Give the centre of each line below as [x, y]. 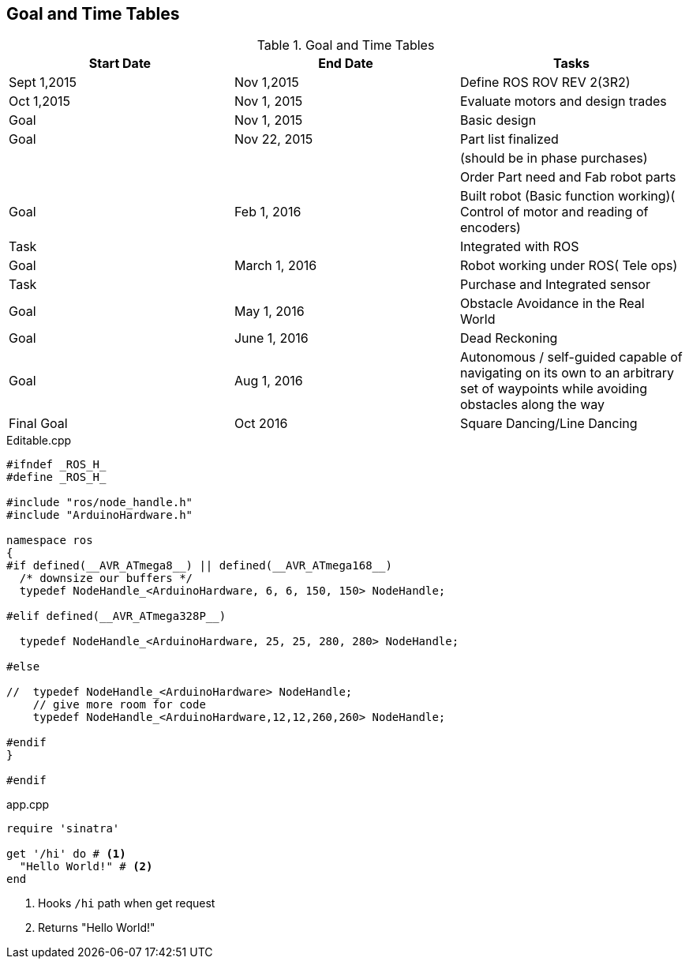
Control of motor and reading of [554, 212]
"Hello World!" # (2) [86, 867]
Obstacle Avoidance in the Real [552, 304]
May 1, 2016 [269, 312]
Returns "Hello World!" [97, 928]
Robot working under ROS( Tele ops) [569, 266]
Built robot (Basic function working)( [567, 196]
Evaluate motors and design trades [563, 101]
